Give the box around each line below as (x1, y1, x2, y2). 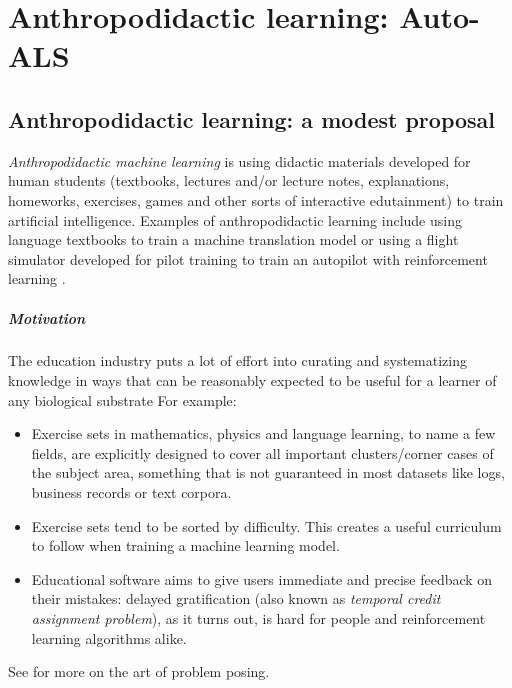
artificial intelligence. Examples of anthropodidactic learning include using (8, 209, 462, 230)
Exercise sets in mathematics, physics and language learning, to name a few (31, 423, 496, 444)
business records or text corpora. (31, 482, 232, 503)
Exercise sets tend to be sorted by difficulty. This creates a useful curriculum (31, 515, 502, 536)
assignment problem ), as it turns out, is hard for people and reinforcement (31, 608, 486, 629)
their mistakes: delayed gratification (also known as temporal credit (31, 588, 441, 609)
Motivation (8, 307, 86, 328)
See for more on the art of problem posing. (8, 661, 270, 682)
